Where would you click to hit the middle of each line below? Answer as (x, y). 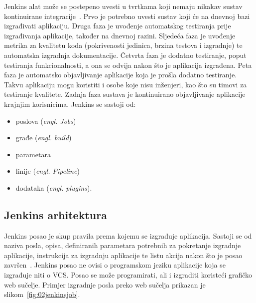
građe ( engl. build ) (44, 138)
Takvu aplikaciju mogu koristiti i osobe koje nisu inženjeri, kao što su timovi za (126, 84)
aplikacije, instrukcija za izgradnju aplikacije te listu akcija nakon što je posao (123, 255)
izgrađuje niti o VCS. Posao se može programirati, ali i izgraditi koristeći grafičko (128, 275)
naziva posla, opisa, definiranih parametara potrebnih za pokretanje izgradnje (123, 245)
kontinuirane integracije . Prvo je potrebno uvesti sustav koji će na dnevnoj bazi (127, 16)
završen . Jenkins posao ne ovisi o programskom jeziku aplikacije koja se (115, 265)
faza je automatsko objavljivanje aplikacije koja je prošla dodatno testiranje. (121, 75)
